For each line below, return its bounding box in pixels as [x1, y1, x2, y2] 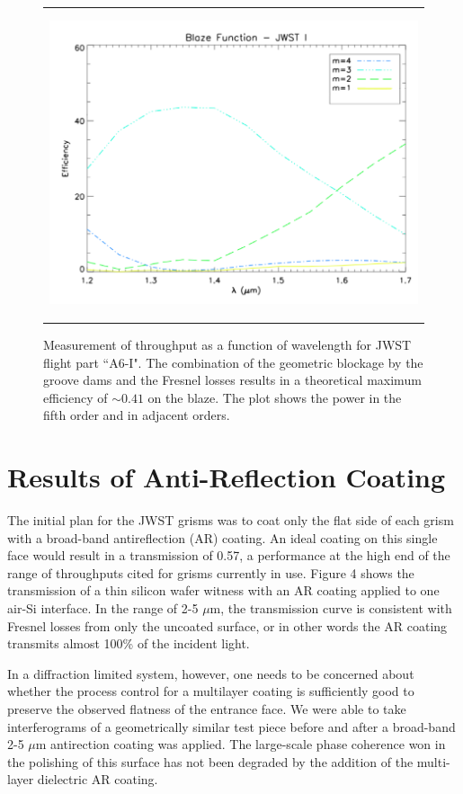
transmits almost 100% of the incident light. [7, 634, 250, 653]
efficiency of [43, 388, 108, 406]
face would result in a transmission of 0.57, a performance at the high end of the [7, 546, 450, 565]
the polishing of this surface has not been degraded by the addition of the [7, 752, 414, 771]
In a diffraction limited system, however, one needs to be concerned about [7, 664, 414, 682]
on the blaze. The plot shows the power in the [147, 388, 402, 406]
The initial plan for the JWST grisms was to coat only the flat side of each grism [7, 511, 454, 530]
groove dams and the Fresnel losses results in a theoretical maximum [43, 370, 422, 389]
